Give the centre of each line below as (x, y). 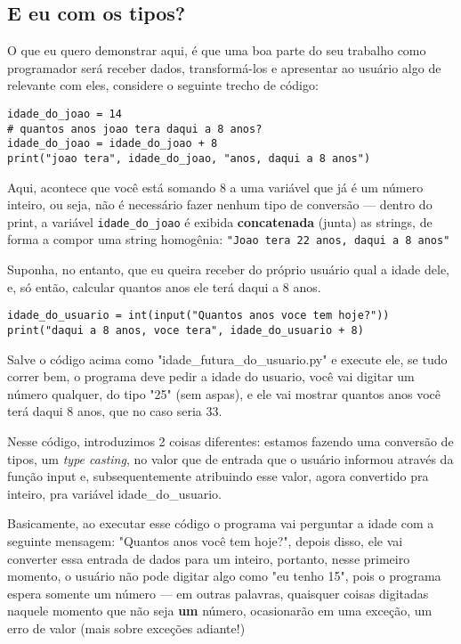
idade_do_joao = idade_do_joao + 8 (113, 144)
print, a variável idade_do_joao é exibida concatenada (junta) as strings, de (220, 221)
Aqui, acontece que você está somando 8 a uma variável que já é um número (215, 187)
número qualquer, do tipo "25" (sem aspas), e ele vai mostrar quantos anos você (224, 393)
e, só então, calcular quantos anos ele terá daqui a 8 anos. (164, 286)
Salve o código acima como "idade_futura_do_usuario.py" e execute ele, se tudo (227, 359)
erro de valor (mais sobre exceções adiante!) (126, 628)
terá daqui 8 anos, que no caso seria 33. (115, 411)
